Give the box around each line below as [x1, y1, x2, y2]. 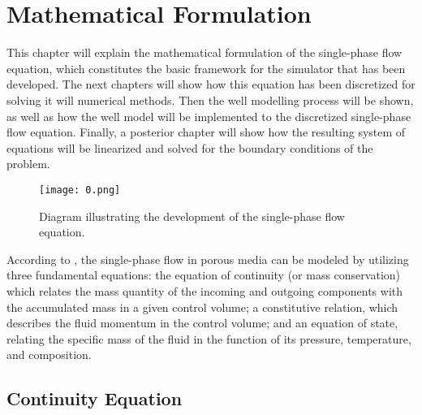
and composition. [6, 346, 92, 363]
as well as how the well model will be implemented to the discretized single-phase [6, 107, 411, 124]
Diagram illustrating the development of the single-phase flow [39, 207, 345, 224]
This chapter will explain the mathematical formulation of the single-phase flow [6, 44, 403, 61]
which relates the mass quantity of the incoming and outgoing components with [6, 282, 403, 299]
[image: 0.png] [39, 184, 121, 196]
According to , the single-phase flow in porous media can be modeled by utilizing [6, 250, 409, 267]
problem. [6, 155, 50, 172]
